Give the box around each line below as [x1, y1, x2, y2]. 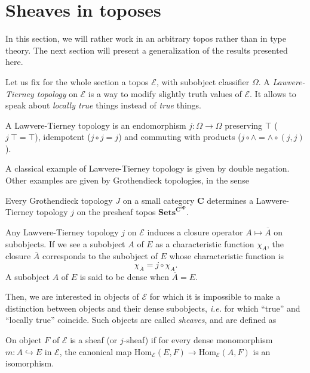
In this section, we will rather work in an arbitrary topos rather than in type [5, 32, 286, 45]
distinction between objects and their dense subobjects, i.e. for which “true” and [5, 301, 300, 314]
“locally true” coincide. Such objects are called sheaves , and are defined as [5, 313, 277, 326]
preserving [225, 119, 263, 131]
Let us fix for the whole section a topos [5, 75, 149, 88]
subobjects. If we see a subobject [5, 237, 125, 250]
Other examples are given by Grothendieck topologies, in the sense [5, 174, 250, 186]
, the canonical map [59, 345, 132, 358]
